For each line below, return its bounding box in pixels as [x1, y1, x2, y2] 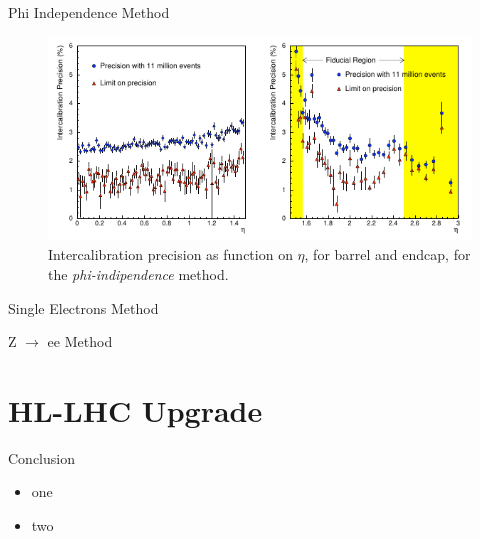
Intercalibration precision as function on [48, 244, 293, 265]
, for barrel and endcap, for [304, 244, 471, 265]
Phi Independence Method [8, 2, 170, 22]
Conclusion [8, 447, 75, 468]
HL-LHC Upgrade [8, 389, 263, 430]
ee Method [47, 331, 113, 352]
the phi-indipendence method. [48, 263, 229, 284]
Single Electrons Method [8, 297, 159, 318]
